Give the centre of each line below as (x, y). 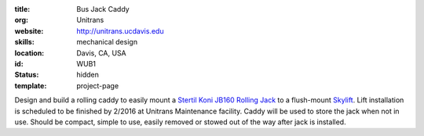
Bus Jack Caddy (103, 9)
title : (22, 9)
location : (29, 53)
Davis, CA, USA (102, 53)
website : (29, 30)
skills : (24, 42)
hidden (88, 75)
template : (31, 85)
